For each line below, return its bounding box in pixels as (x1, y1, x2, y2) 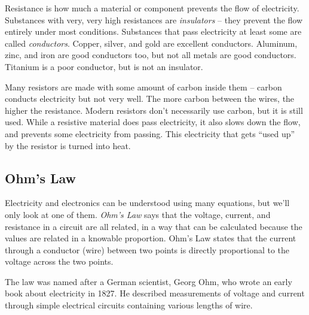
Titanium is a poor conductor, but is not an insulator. (5, 60, 203, 72)
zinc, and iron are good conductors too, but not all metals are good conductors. (5, 49, 296, 61)
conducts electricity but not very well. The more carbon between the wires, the (5, 92, 295, 105)
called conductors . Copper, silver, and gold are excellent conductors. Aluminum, (5, 37, 298, 49)
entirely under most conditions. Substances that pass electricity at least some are (5, 25, 302, 38)
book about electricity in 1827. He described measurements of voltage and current (5, 287, 305, 299)
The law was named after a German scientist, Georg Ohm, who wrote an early (5, 275, 292, 287)
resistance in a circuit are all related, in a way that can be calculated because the (5, 220, 302, 232)
